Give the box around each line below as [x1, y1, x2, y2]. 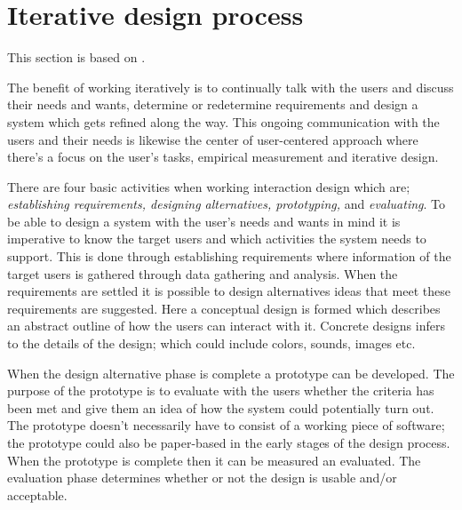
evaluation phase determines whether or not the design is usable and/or [7, 468, 397, 487]
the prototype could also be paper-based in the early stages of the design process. [7, 434, 450, 451]
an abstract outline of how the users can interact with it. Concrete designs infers [7, 316, 445, 335]
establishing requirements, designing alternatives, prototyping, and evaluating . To [7, 195, 445, 213]
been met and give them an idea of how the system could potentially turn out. [7, 398, 434, 417]
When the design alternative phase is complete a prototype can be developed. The [7, 363, 455, 382]
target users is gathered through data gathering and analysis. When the [7, 264, 398, 283]
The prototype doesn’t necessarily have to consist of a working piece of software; [7, 416, 445, 434]
